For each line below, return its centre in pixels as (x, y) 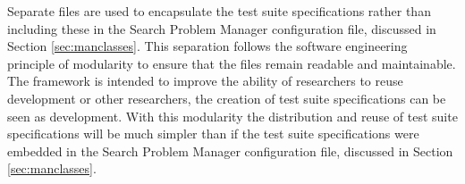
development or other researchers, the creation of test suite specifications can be (227, 98)
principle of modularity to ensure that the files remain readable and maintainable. (232, 63)
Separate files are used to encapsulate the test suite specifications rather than (219, 11)
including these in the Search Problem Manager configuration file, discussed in (222, 28)
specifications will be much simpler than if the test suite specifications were (213, 134)
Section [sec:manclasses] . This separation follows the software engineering (207, 46)
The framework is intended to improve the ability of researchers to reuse (205, 81)
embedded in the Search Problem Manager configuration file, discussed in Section (230, 151)
